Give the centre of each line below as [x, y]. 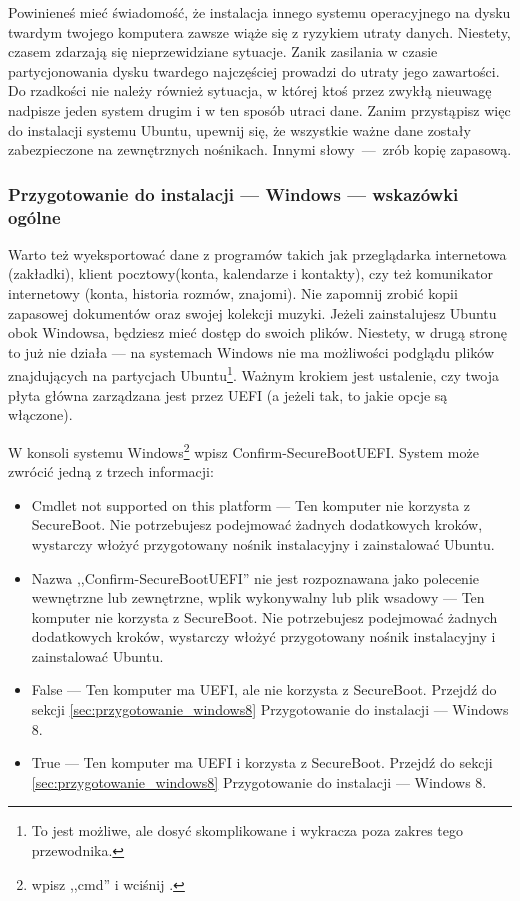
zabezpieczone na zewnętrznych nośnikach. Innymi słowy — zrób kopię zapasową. [260, 149]
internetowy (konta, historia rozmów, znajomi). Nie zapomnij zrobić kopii [233, 293]
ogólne [34, 216]
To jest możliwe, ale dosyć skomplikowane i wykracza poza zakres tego [247, 830]
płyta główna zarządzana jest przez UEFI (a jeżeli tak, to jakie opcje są [228, 394]
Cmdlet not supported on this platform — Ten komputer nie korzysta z [251, 504]
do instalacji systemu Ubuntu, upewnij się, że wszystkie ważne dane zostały [239, 129]
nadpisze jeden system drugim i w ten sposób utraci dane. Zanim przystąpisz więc [259, 109]
